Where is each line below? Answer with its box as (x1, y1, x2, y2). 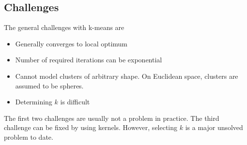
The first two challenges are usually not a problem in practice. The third (4, 113, 219, 123)
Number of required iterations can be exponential (15, 55, 162, 65)
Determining (15, 97, 52, 107)
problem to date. (4, 131, 53, 142)
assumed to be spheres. (15, 80, 84, 90)
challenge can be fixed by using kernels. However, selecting (4, 122, 178, 132)
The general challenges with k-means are (4, 22, 124, 32)
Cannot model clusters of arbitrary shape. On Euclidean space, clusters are (15, 71, 238, 81)
